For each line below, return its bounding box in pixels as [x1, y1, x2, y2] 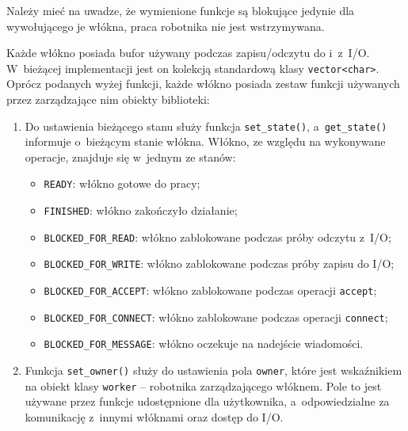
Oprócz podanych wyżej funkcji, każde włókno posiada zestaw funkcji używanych [6, 75, 400, 92]
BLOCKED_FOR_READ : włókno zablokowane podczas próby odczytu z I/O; [44, 228, 391, 245]
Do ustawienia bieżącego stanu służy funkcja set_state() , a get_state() [25, 117, 387, 134]
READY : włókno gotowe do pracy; [44, 175, 200, 192]
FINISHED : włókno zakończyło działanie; [44, 202, 238, 219]
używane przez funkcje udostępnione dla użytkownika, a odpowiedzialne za [25, 393, 390, 410]
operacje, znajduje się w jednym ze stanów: [25, 148, 236, 165]
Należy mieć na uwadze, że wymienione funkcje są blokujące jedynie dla [6, 2, 355, 18]
